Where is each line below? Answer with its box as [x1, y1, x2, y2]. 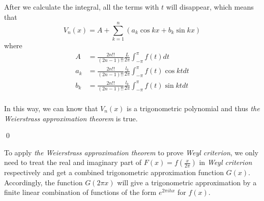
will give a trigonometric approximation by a [117, 177, 257, 187]
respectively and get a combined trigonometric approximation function [4, 167, 224, 178]
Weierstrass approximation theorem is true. [4, 113, 138, 123]
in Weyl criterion [199, 157, 252, 167]
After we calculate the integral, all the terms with [4, 2, 159, 12]
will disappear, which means [166, 2, 254, 12]
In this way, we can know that [4, 103, 98, 113]
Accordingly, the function [4, 177, 83, 187]
